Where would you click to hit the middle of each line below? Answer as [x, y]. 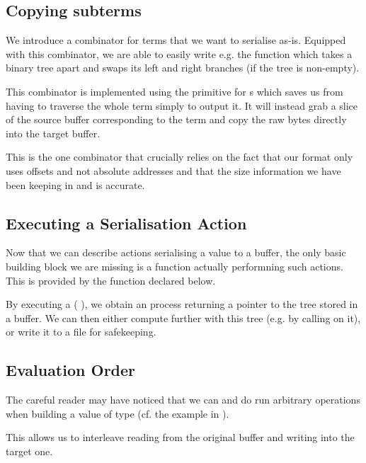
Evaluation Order [71, 370]
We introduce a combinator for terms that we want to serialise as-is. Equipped [176, 40]
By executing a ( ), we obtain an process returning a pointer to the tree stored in [182, 304]
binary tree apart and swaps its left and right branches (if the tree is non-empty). [183, 68]
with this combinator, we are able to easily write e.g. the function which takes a [179, 53]
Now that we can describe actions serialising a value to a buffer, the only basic [176, 252]
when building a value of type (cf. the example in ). [118, 413]
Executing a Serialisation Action [126, 223]
